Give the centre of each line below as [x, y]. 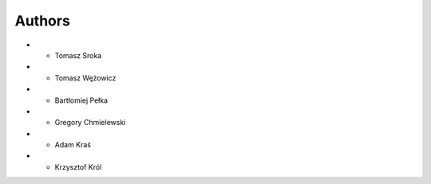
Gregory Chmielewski [90, 123]
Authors [43, 21]
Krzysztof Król [78, 166]
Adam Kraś [73, 145]
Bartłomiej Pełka [81, 100]
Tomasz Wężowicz [85, 78]
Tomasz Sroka [78, 55]
